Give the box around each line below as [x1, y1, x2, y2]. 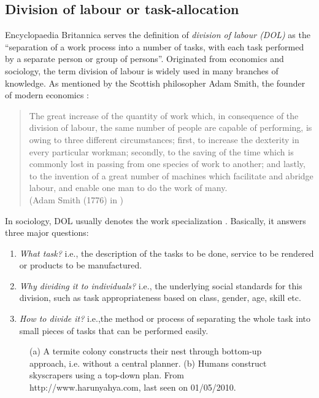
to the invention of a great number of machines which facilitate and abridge [29, 169, 313, 182]
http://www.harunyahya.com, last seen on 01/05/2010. [29, 381, 236, 394]
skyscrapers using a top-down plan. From [29, 369, 184, 381]
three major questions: [5, 226, 89, 239]
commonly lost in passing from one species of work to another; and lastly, [29, 157, 306, 170]
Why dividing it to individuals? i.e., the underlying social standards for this [19, 279, 302, 292]
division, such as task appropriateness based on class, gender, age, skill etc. [19, 291, 301, 304]
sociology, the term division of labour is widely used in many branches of [5, 64, 279, 77]
